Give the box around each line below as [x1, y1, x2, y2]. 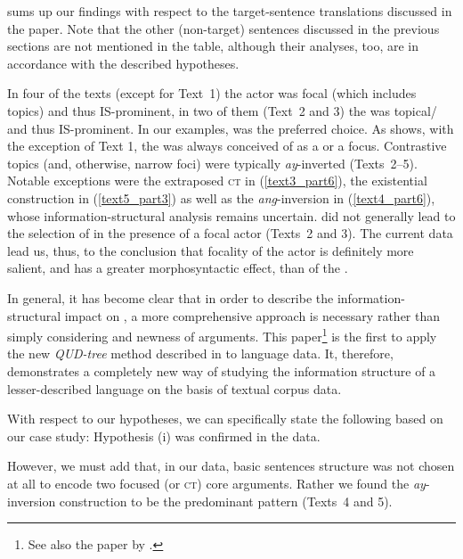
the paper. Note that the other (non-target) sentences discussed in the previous [7, 19, 440, 37]
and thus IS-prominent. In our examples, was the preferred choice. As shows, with [7, 119, 454, 137]
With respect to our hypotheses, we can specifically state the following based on [7, 409, 443, 428]
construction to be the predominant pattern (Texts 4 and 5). [59, 491, 393, 510]
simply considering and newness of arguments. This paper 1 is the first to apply [7, 325, 437, 345]
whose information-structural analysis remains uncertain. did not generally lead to [7, 206, 456, 225]
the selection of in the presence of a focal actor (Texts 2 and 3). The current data [7, 224, 453, 243]
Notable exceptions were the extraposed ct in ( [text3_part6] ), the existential [7, 171, 427, 190]
